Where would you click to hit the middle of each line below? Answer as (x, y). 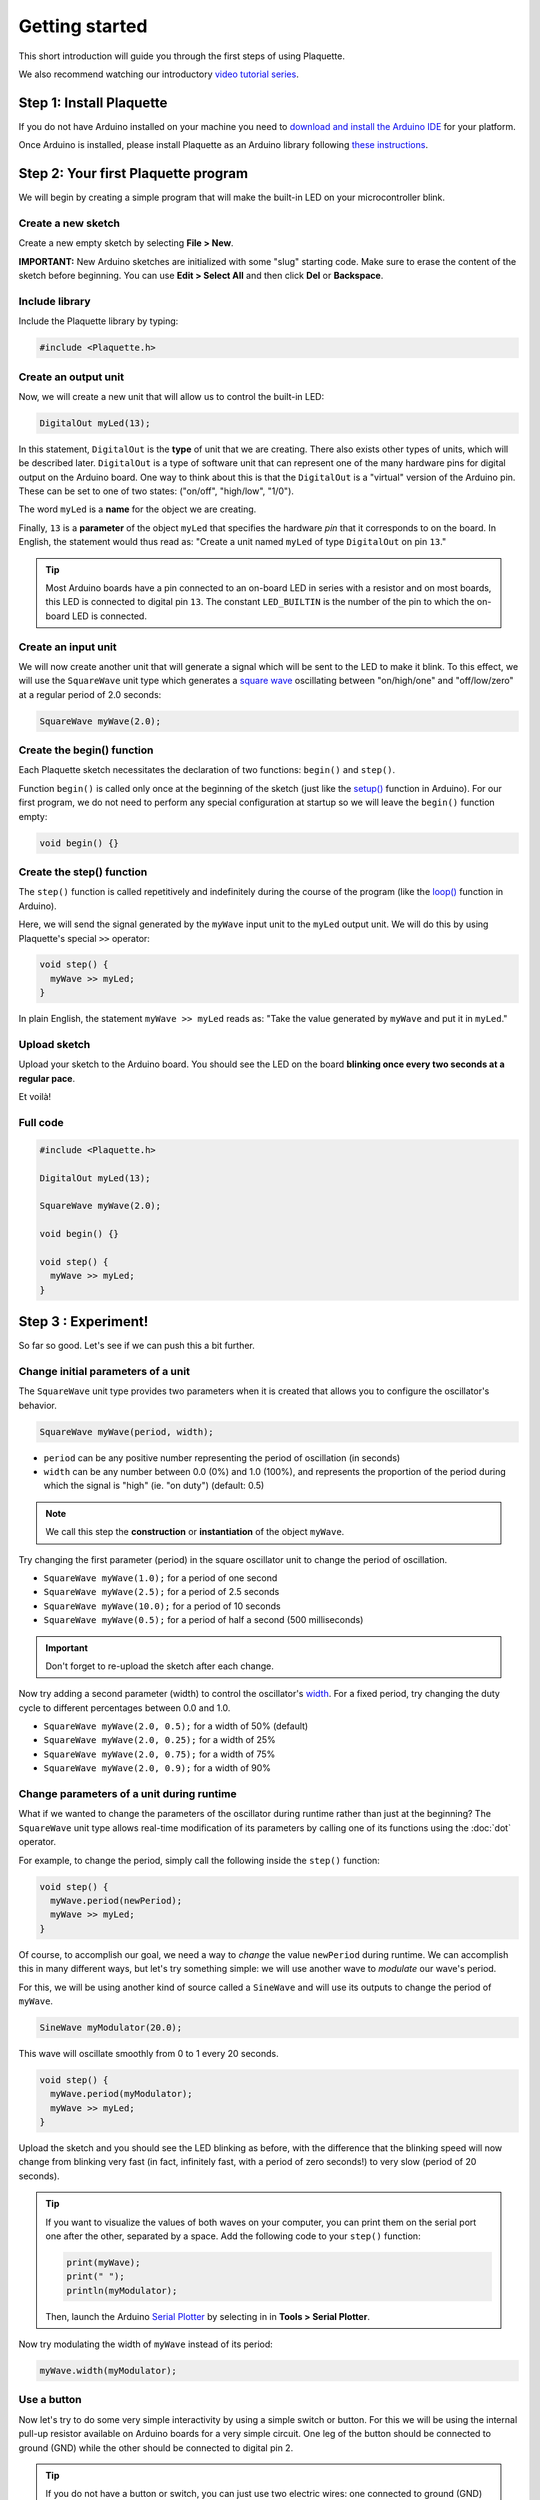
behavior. (37, 1405)
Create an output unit (71, 377)
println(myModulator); (122, 2290)
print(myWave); (103, 2262)
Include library (54, 301)
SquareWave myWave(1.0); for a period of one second (160, 1577)
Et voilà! (35, 1097)
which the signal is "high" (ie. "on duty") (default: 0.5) (154, 1486)
